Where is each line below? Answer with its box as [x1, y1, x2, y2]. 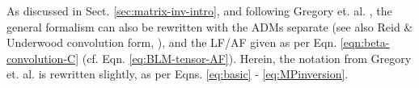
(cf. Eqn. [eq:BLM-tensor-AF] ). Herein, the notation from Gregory [82, 49, 412, 66]
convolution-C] [6, 49, 79, 66]
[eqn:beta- [340, 34, 390, 51]
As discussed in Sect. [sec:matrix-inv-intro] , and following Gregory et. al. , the [6, 2, 392, 19]
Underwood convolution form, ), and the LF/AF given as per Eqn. [6, 34, 337, 51]
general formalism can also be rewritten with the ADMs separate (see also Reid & [6, 18, 413, 35]
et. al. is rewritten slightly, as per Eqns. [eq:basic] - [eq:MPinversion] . [6, 65, 349, 82]
